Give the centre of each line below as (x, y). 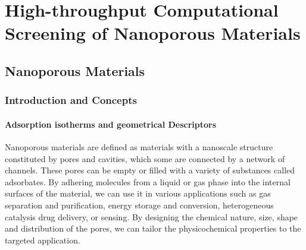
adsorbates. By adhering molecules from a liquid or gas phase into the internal (148, 181)
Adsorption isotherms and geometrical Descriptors (111, 124)
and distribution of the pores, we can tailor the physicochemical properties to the (153, 228)
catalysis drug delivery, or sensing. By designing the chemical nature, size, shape (152, 216)
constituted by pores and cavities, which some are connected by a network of (145, 158)
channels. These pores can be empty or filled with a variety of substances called (150, 170)
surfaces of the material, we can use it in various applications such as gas (138, 193)
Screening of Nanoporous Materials (153, 33)
